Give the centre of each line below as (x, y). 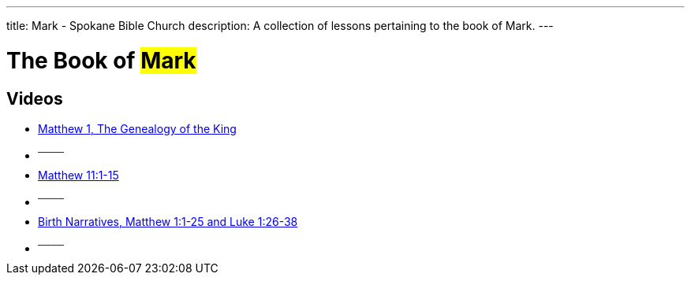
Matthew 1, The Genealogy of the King (137, 128)
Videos (35, 98)
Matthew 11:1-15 (78, 175)
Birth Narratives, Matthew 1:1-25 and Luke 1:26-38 (168, 221)
